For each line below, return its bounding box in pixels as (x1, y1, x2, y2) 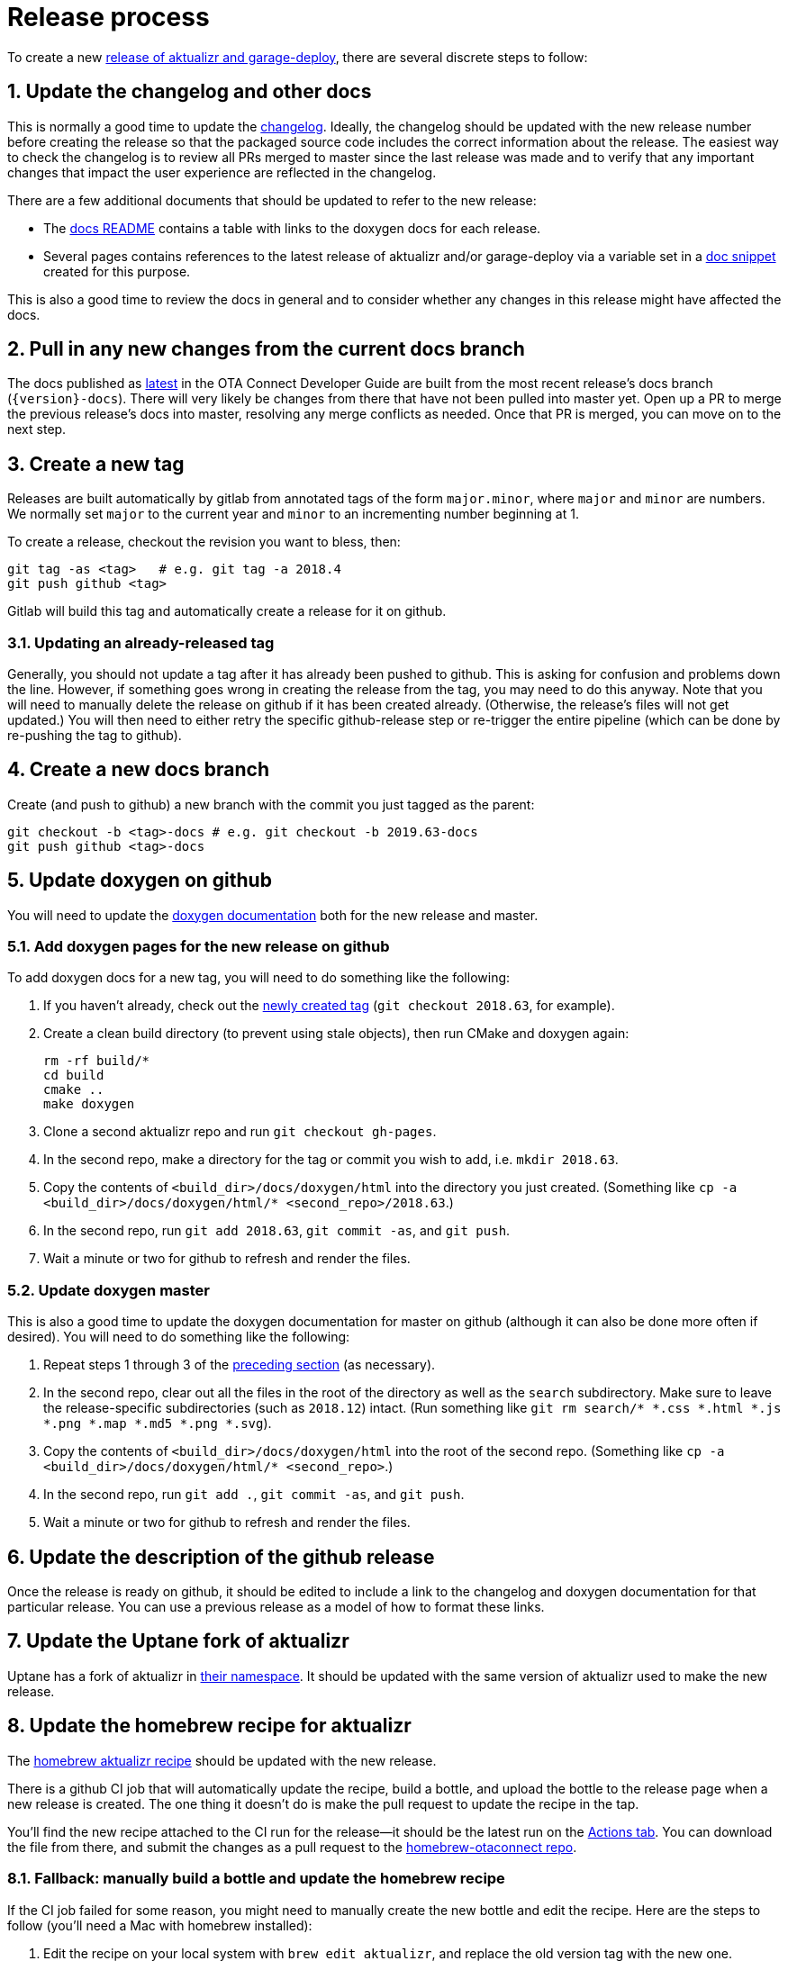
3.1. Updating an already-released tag (7, 633, 275, 652)
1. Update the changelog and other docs (7, 80, 372, 104)
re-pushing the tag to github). (7, 727, 182, 744)
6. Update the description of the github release (7, 1545, 435, 1568)
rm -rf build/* (43, 1053, 150, 1069)
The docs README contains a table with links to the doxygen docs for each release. (43, 220, 541, 236)
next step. (7, 421, 67, 438)
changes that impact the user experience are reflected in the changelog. (7, 164, 437, 180)
